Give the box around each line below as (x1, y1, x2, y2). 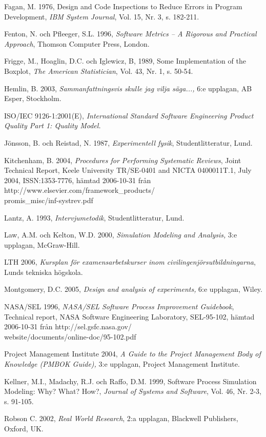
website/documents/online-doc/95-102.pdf (4, 331, 136, 342)
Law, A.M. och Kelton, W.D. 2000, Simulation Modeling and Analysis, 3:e (4, 229, 237, 240)
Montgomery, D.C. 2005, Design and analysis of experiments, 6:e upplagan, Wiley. (4, 284, 262, 294)
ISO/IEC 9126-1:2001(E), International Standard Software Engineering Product (4, 110, 254, 121)
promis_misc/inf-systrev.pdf (4, 194, 93, 205)
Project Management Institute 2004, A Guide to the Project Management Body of (4, 348, 261, 359)
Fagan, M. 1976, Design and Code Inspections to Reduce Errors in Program (4, 1, 242, 11)
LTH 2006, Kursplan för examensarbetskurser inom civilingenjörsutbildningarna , (4, 256, 256, 267)
